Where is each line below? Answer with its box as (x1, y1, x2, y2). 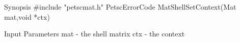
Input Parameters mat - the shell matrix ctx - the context (4, 28, 185, 39)
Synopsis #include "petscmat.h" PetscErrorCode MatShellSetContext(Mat (4, 2, 236, 12)
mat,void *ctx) (4, 11, 50, 22)
